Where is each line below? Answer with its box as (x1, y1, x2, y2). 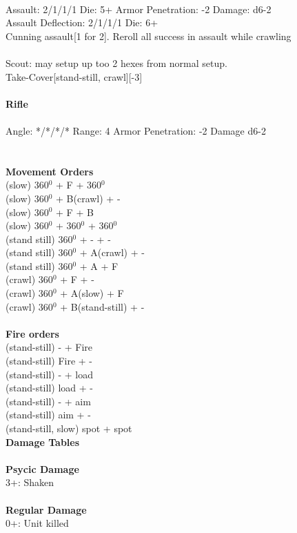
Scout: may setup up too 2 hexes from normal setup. (6, 55, 227, 70)
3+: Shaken (6, 475, 54, 490)
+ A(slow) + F (60, 286, 124, 300)
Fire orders (6, 326, 59, 340)
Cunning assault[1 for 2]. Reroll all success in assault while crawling (6, 28, 291, 43)
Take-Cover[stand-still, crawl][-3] (6, 69, 143, 84)
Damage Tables (6, 434, 80, 449)
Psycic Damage (6, 461, 79, 476)
